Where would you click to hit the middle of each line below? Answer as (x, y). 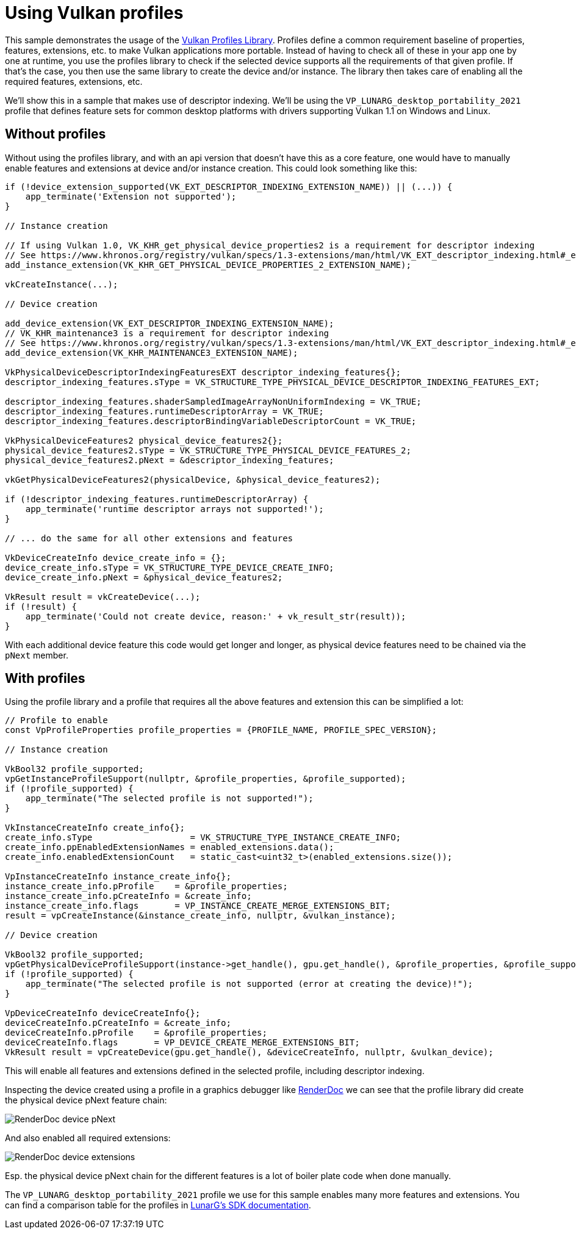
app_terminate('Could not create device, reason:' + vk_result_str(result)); (216, 616)
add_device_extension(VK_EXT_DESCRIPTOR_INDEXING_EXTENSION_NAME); (170, 323)
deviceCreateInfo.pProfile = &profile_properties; (136, 1033)
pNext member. (37, 655)
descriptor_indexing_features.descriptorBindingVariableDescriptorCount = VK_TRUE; (211, 421)
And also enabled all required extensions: (88, 1138)
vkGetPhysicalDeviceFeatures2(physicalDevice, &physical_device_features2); (193, 479)
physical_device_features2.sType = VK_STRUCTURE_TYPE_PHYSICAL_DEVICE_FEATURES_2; (208, 450)
